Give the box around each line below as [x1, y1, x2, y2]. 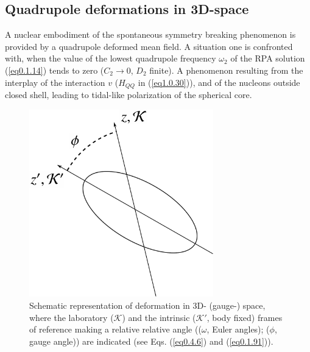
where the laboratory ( [29, 311, 114, 323]
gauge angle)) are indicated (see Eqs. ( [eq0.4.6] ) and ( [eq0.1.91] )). [29, 334, 273, 347]
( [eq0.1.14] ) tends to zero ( [5, 63, 104, 76]
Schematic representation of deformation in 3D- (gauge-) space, [29, 298, 266, 311]
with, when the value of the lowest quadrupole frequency [5, 52, 216, 65]
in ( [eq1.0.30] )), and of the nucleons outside [138, 76, 300, 88]
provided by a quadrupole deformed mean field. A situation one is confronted [5, 40, 293, 52]
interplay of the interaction [5, 76, 105, 88]
